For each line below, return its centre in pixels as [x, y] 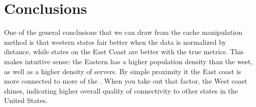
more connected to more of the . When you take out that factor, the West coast [126, 81]
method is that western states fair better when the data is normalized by [115, 42]
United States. [26, 100]
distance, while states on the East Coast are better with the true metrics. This [124, 52]
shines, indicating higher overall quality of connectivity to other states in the [121, 90]
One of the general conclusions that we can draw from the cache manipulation [123, 32]
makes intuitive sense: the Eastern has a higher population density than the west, [128, 61]
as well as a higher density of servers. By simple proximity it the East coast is [123, 71]
